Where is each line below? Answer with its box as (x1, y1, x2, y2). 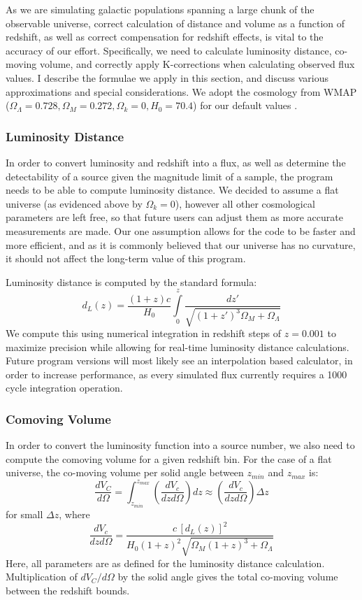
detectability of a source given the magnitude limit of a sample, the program (6, 169, 333, 183)
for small (6, 507, 43, 521)
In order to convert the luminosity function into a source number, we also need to (6, 438, 355, 452)
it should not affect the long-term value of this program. (6, 251, 246, 266)
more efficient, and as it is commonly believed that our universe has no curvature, (6, 237, 356, 252)
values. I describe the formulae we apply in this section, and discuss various (6, 70, 328, 85)
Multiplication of (6, 569, 78, 584)
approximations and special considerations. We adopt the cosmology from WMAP (6, 84, 357, 99)
